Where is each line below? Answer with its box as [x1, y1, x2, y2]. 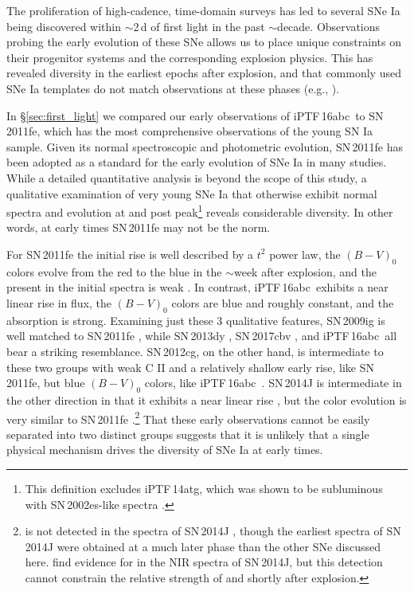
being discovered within [6, 18, 122, 34]
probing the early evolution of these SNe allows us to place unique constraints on [6, 33, 401, 50]
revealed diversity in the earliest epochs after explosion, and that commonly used [6, 65, 401, 81]
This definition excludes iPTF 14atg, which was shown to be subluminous [25, 479, 383, 496]
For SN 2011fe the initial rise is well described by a [6, 245, 254, 262]
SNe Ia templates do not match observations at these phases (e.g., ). [6, 80, 340, 96]
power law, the [269, 245, 341, 262]
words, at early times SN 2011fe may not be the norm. [6, 219, 271, 236]
